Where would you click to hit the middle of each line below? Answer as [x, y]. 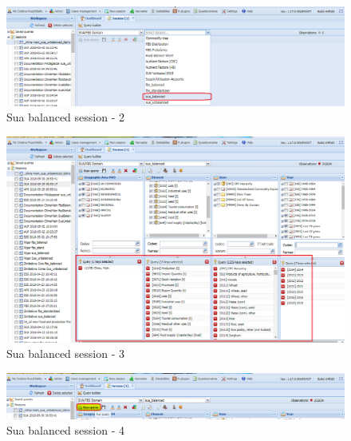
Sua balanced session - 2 [65, 117]
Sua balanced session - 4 [65, 430]
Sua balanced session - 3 [65, 354]
